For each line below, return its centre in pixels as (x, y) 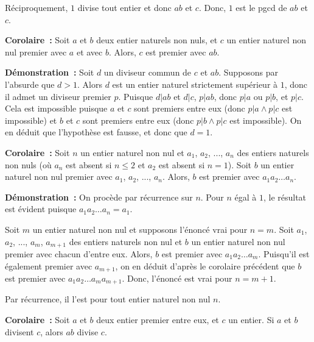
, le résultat (285, 197)
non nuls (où (28, 164)
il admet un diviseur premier (58, 96)
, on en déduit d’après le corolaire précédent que (205, 265)
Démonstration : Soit (50, 72)
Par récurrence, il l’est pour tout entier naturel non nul (108, 299)
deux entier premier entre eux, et (158, 320)
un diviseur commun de (148, 72)
